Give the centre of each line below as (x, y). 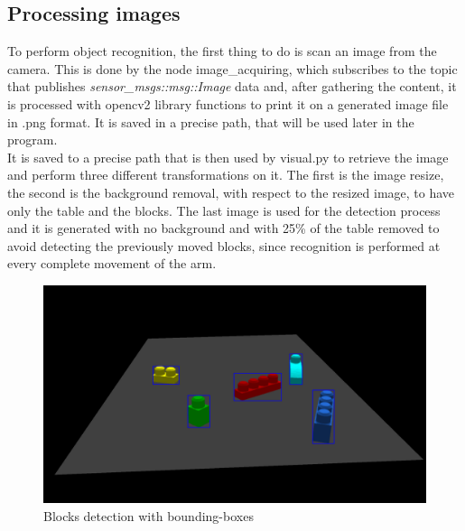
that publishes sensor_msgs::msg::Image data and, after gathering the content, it (232, 86)
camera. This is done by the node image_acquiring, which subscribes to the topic (232, 68)
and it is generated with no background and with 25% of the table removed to (223, 228)
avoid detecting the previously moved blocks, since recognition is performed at (224, 245)
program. (33, 140)
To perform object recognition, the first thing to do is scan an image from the (222, 51)
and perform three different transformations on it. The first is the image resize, (226, 175)
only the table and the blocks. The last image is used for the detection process (224, 210)
